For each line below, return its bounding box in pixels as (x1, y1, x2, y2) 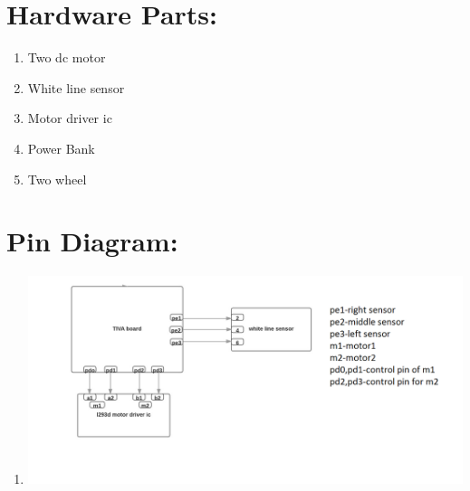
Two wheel (27, 169, 87, 188)
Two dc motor (27, 48, 106, 67)
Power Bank (27, 138, 95, 157)
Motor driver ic (27, 109, 112, 127)
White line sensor (27, 78, 125, 97)
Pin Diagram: (6, 222, 178, 260)
